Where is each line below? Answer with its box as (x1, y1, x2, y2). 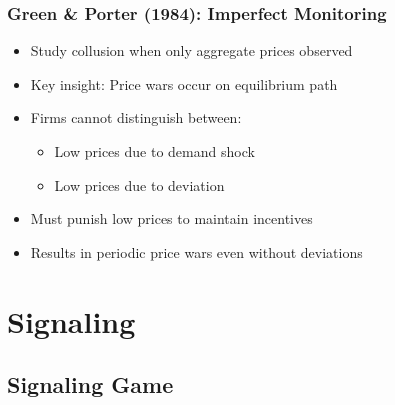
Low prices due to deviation (54, 174, 225, 195)
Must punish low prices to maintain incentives (30, 208, 313, 229)
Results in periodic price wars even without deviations (30, 241, 363, 262)
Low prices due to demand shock (54, 141, 255, 161)
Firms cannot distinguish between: (30, 107, 242, 128)
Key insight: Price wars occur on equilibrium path (30, 73, 338, 94)
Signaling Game (7, 369, 174, 400)
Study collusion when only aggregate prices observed (30, 40, 353, 61)
